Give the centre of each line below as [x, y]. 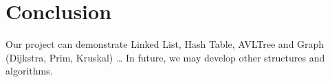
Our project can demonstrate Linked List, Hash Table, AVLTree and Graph [165, 44]
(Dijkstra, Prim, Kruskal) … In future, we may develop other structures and [165, 57]
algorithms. [29, 71]
